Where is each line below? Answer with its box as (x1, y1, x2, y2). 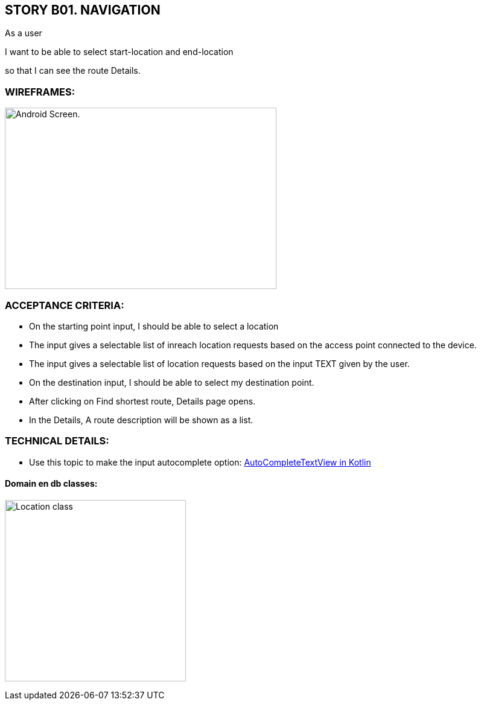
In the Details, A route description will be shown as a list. (29, 414, 253, 425)
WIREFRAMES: (5, 85, 75, 98)
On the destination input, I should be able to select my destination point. (29, 377, 314, 388)
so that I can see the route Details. (5, 65, 141, 76)
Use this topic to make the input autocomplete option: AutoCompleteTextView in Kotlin (29, 456, 371, 467)
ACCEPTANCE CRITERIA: (5, 299, 124, 311)
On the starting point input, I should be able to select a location (29, 320, 279, 331)
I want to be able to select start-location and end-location (5, 47, 234, 57)
